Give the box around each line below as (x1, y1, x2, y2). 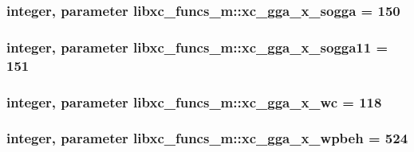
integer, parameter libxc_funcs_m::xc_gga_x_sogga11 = (6, 37, 388, 57)
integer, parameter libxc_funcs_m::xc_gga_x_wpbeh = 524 (6, 128, 408, 148)
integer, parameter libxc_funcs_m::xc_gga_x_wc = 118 (6, 92, 382, 111)
